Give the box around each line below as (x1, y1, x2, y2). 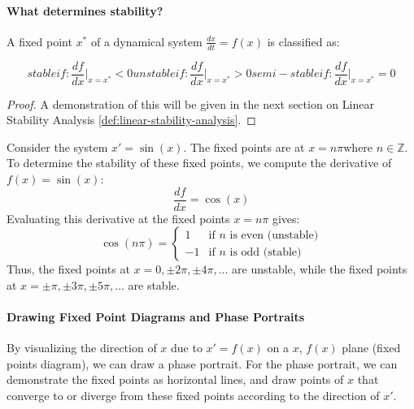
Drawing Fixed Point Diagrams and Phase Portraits (7, 308, 305, 325)
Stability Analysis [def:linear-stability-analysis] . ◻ (7, 111, 256, 128)
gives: (272, 209, 300, 226)
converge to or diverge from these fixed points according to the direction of (7, 387, 380, 404)
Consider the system (7, 138, 108, 155)
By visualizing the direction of (7, 339, 157, 356)
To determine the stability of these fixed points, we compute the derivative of (7, 154, 392, 171)
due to (171, 339, 203, 356)
